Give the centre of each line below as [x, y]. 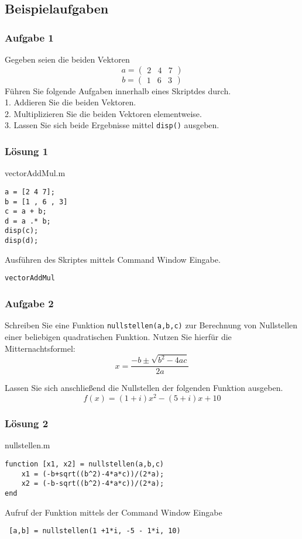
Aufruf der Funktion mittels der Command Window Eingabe [114, 512]
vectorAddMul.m [35, 173]
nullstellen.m [28, 445]
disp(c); [22, 231]
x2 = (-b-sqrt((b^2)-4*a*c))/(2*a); [93, 484]
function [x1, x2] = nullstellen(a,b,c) [85, 464]
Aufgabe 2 [29, 303]
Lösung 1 [27, 151]
